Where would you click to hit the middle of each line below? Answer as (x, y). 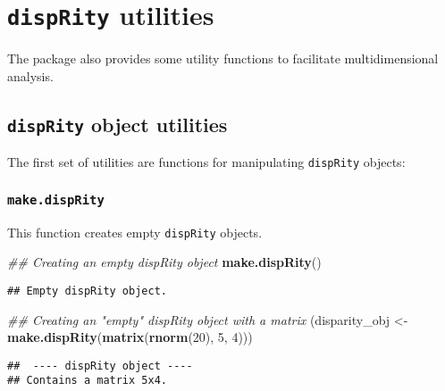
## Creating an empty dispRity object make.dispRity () (164, 262)
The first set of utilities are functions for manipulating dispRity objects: (206, 162)
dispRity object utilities (118, 124)
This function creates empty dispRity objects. (135, 232)
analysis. (30, 75)
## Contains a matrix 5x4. (87, 381)
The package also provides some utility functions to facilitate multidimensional (223, 58)
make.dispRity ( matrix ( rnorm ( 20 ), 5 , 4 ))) (130, 337)
